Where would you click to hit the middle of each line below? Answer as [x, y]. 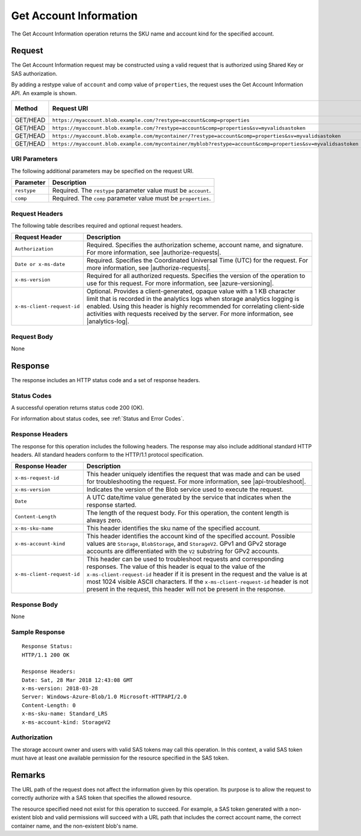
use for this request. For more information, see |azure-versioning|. [180, 283]
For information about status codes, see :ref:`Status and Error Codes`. [98, 419]
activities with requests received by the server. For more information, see [190, 314]
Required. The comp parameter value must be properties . [131, 199]
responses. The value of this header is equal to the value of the [176, 567]
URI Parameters [35, 159]
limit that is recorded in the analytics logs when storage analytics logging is [193, 299]
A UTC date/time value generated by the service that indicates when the [189, 498]
